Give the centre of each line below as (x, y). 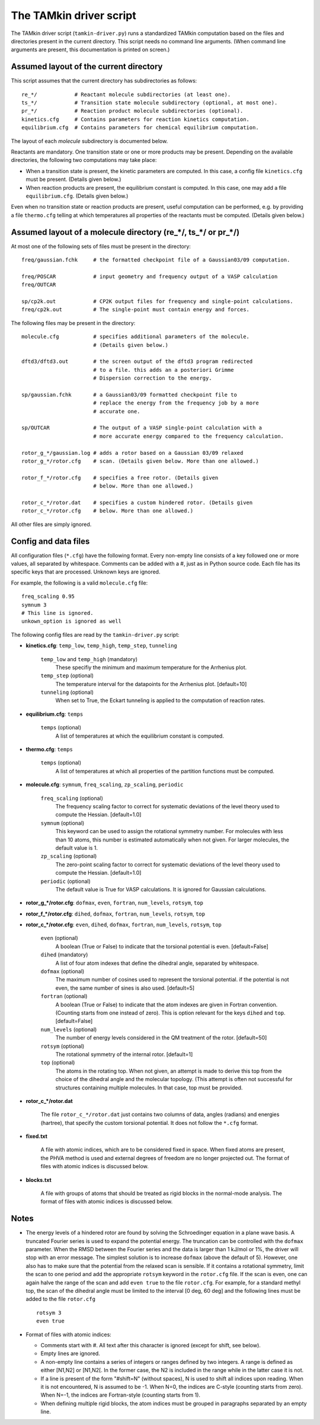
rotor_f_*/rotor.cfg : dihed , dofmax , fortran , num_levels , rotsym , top (116, 914)
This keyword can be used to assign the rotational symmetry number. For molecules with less (169, 831)
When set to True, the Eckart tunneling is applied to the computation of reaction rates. (160, 700)
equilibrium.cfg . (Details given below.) (77, 196)
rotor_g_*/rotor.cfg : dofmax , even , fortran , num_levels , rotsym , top (115, 903)
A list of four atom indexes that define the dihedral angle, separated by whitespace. (157, 963)
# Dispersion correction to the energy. (153, 378)
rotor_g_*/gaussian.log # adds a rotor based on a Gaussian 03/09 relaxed (132, 453)
